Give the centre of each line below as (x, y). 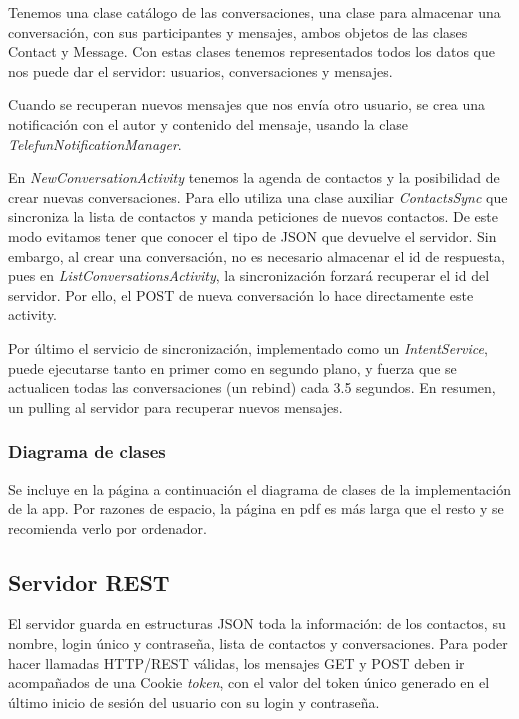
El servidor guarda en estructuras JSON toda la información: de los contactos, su (257, 623)
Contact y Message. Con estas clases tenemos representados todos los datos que (252, 51)
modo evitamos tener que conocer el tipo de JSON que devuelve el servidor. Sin (252, 235)
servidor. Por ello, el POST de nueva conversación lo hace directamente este (241, 294)
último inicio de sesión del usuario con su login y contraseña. (194, 701)
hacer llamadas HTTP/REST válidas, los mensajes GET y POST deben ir (236, 662)
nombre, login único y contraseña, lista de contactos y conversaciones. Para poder (258, 643)
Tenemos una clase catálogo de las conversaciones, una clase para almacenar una (254, 12)
